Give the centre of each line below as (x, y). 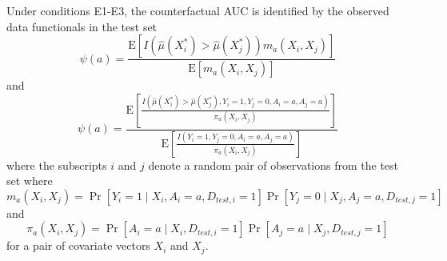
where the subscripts (57, 165)
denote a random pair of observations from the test (273, 165)
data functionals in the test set (82, 26)
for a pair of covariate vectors (78, 245)
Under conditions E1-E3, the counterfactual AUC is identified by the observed (198, 10)
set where (30, 181)
